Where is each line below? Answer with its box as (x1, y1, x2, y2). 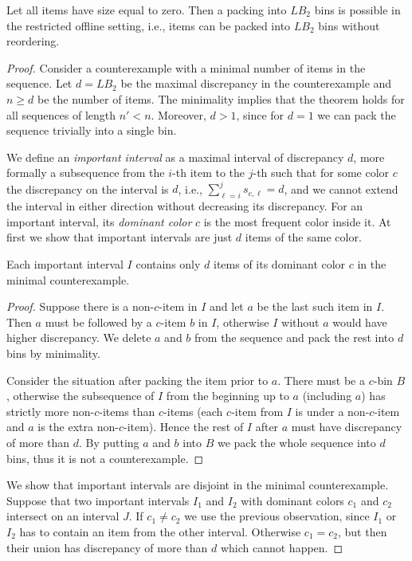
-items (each (163, 402, 223, 419)
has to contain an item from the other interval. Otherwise (19, 523, 301, 539)
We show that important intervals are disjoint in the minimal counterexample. (6, 477, 389, 493)
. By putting (78, 433, 139, 450)
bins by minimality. (6, 344, 100, 361)
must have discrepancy (291, 418, 402, 435)
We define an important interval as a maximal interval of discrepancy (6, 148, 344, 165)
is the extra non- (37, 418, 119, 435)
